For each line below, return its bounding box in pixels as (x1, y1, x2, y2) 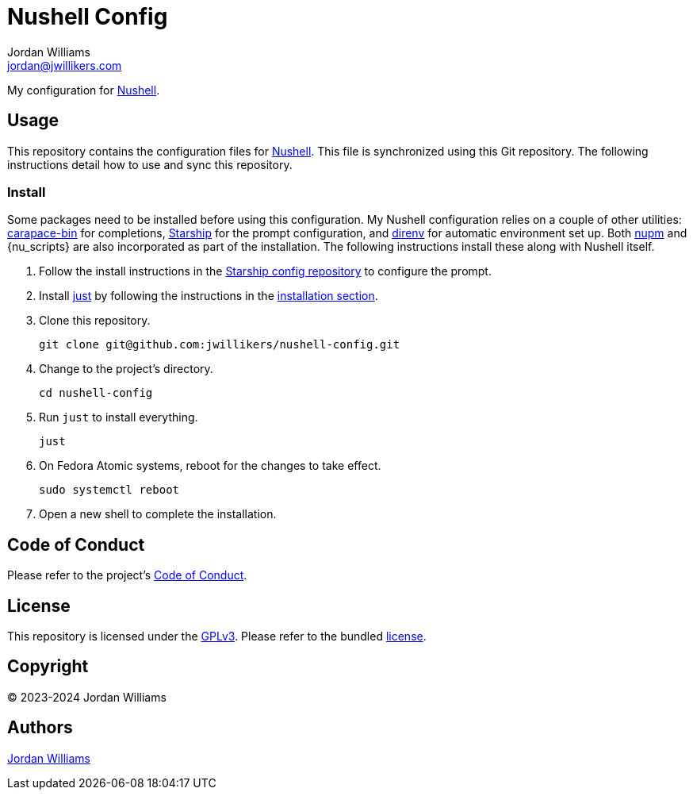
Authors (7, 717, 73, 738)
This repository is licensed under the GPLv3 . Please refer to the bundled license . (7, 629, 427, 644)
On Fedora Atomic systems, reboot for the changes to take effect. (39, 459, 381, 473)
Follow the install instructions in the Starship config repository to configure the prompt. (39, 264, 492, 279)
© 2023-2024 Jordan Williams (7, 690, 167, 704)
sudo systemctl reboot (39, 483, 180, 497)
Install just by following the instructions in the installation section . (39, 289, 378, 303)
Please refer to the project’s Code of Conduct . (7, 568, 247, 583)
